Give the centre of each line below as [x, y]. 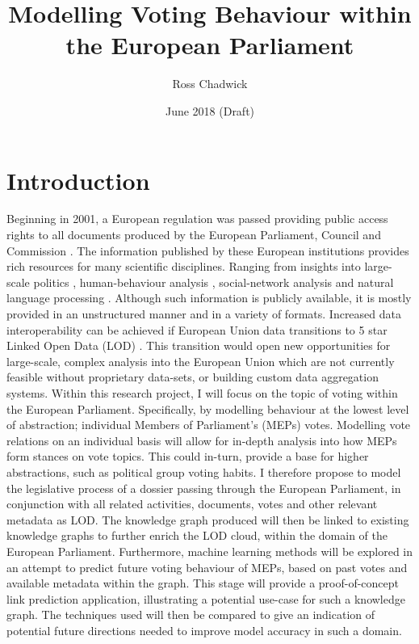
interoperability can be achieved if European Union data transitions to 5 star [197, 329]
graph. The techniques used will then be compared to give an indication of [191, 615]
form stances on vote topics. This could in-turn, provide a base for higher [188, 456]
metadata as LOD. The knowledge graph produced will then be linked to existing [208, 519]
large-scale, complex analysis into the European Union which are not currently [201, 361]
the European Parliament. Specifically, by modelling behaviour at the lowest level [208, 408]
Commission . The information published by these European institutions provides [208, 250]
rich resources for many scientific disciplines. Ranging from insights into [184, 266]
